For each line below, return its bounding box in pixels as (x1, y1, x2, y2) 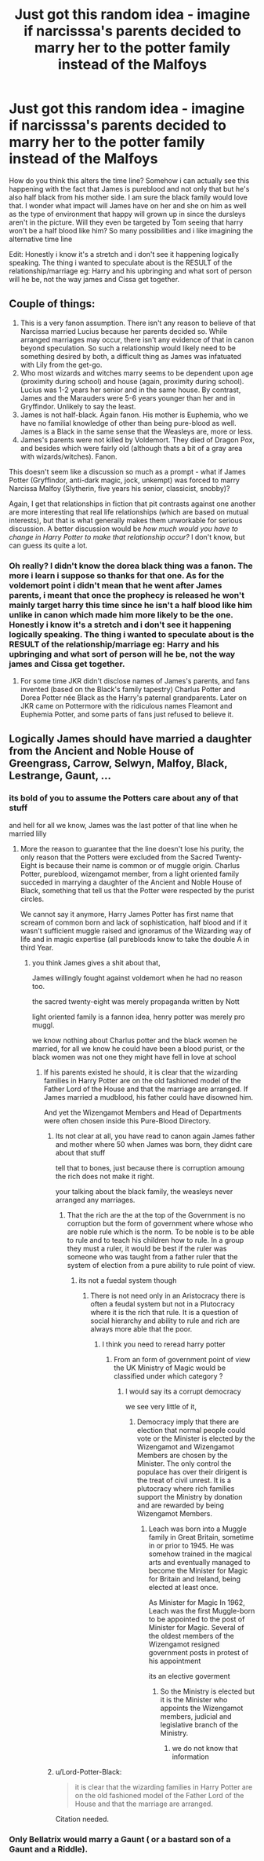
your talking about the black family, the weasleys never (55, 1186, 233, 1196)
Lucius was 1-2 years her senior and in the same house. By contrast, (20, 385, 241, 394)
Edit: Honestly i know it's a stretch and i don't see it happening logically (9, 249, 240, 258)
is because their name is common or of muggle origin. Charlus (38, 860, 240, 870)
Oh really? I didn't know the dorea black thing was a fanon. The (9, 560, 253, 571)
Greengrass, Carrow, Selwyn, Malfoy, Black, (9, 756, 228, 771)
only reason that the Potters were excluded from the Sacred (20, 852, 214, 862)
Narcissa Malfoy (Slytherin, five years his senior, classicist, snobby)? (9, 483, 230, 493)
